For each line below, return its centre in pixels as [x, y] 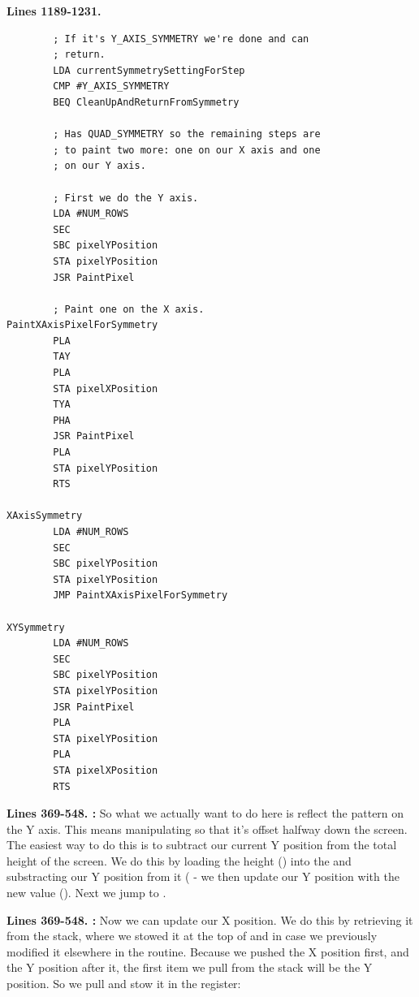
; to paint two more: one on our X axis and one [187, 150]
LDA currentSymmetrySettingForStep [149, 70]
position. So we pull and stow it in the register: [124, 984]
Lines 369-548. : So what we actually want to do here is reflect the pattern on [205, 813]
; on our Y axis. [99, 166]
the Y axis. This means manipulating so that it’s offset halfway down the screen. [207, 829]
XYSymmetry [36, 627]
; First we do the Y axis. [126, 198]
